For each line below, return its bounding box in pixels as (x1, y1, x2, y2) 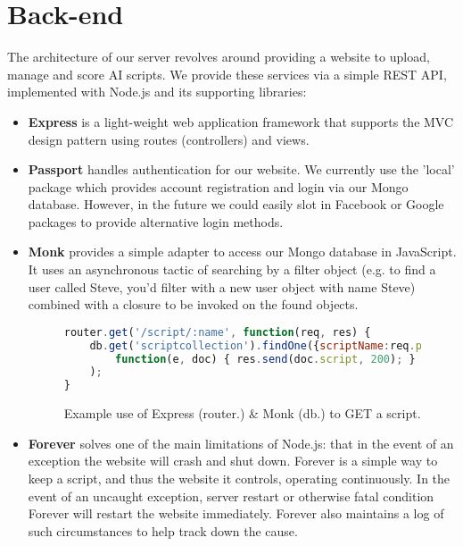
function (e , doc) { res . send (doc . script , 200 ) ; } (115, 352, 416, 365)
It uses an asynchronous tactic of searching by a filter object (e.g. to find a (28, 260, 436, 279)
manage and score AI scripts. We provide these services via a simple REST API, (7, 64, 447, 83)
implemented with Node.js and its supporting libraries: (7, 82, 307, 101)
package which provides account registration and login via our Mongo (28, 177, 409, 196)
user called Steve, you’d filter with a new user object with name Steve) (28, 277, 416, 296)
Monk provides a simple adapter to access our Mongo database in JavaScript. (28, 242, 457, 261)
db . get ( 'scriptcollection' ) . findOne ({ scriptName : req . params (89, 339, 454, 352)
